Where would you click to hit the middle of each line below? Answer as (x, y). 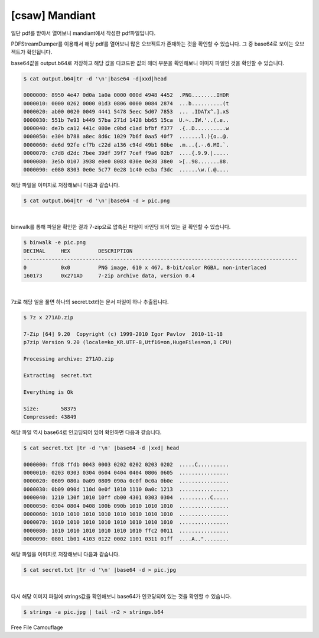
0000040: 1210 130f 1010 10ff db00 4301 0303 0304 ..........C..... (126, 498)
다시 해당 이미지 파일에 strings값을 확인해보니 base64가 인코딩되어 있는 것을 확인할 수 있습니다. (121, 596)
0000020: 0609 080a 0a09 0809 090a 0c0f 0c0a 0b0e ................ (126, 481)
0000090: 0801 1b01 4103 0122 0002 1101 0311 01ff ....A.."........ (126, 539)
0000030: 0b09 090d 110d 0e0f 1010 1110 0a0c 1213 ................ (126, 489)
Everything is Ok (48, 392)
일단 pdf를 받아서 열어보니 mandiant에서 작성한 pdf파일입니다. (83, 33)
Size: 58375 (50, 409)
